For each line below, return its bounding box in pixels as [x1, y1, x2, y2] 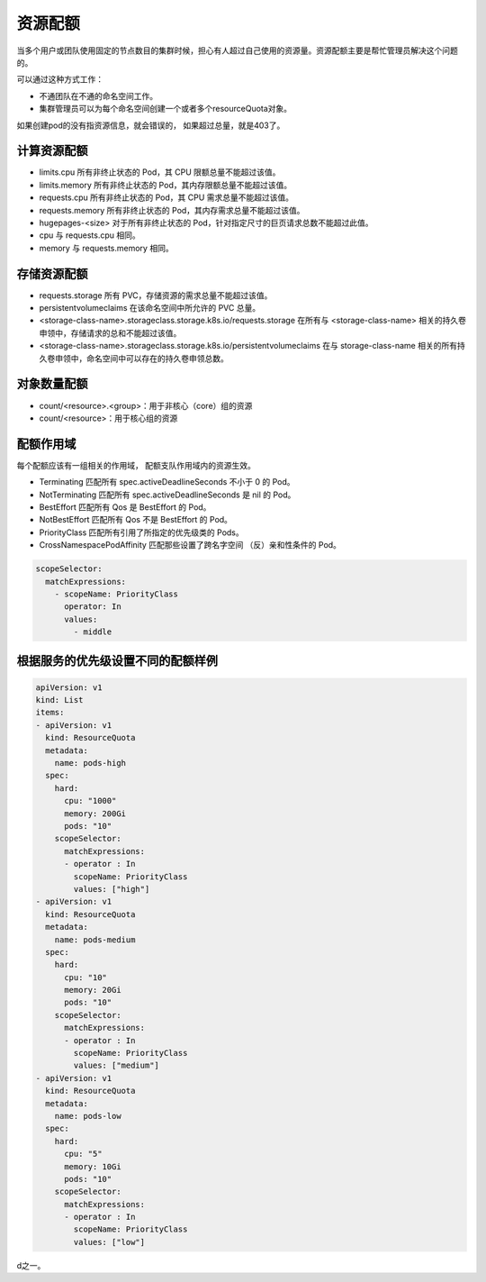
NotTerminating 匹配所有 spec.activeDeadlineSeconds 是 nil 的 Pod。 [39, 489, 296, 500]
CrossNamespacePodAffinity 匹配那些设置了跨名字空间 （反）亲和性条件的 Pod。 [39, 540, 342, 550]
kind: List [35, 695, 84, 705]
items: [35, 707, 65, 718]
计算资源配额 [16, 143, 88, 159]
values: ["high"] [73, 884, 150, 894]
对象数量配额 [16, 377, 88, 392]
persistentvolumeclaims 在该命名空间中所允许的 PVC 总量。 [39, 303, 261, 314]
